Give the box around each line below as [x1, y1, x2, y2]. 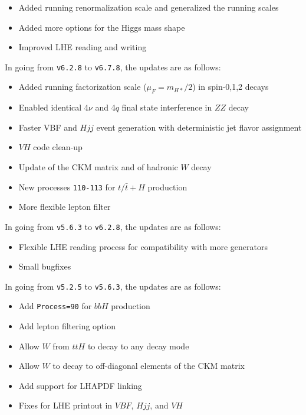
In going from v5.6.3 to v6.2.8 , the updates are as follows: [5, 220, 221, 232]
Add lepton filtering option [18, 320, 116, 332]
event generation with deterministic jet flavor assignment [96, 121, 302, 133]
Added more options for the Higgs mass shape [18, 21, 185, 33]
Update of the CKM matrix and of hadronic [18, 161, 178, 173]
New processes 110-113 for [18, 180, 116, 193]
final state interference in [121, 101, 212, 114]
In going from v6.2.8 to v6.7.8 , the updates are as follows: [5, 60, 221, 73]
